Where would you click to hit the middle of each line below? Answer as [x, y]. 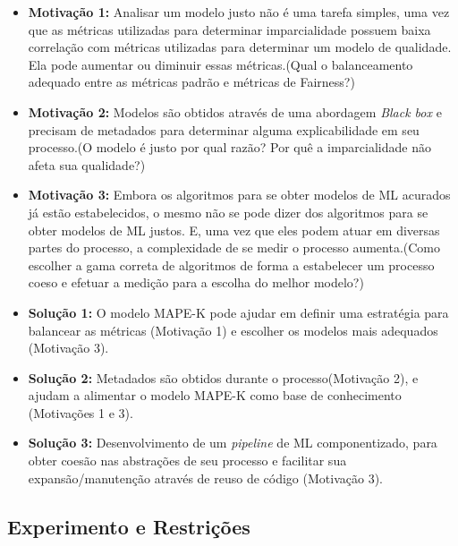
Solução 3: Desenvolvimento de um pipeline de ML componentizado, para [233, 443]
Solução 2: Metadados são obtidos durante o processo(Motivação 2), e [223, 377]
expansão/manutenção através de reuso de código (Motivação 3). [205, 478]
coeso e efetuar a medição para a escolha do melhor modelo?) [196, 282]
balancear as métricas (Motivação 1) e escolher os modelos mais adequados [233, 330]
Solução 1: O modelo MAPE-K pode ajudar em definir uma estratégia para [238, 312]
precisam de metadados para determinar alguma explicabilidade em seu [224, 129]
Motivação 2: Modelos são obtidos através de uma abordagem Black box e [235, 111]
